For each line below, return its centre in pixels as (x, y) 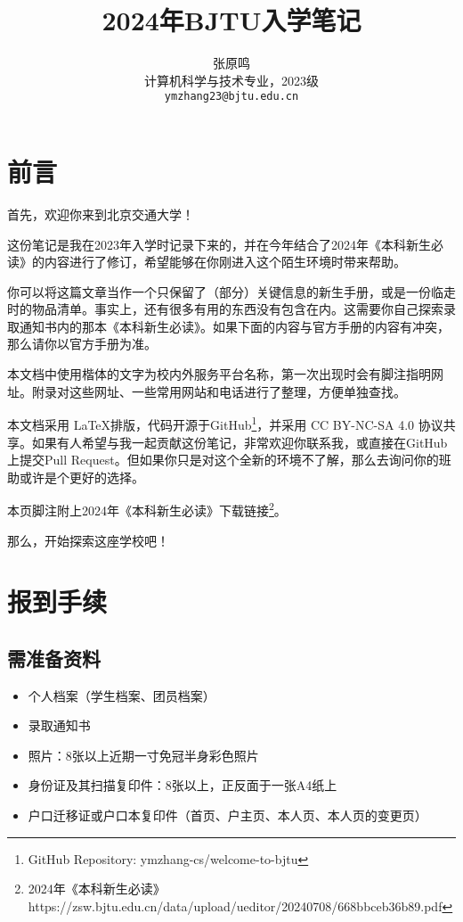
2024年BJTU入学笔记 (231, 20)
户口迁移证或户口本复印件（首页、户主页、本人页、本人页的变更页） (227, 815)
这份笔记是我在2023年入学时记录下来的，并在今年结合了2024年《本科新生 (219, 244)
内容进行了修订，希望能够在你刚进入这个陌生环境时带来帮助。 (225, 262)
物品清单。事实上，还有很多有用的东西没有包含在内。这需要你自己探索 (237, 309)
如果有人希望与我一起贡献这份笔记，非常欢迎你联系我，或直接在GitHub (240, 442)
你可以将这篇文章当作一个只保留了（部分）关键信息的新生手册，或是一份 (219, 291)
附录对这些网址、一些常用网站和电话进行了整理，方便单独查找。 (219, 391)
